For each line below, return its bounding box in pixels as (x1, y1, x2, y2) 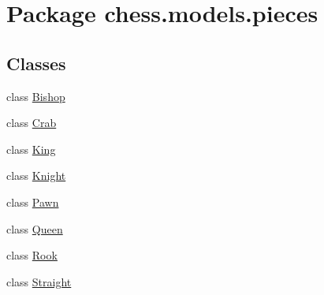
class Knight (6, 167, 66, 184)
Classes (6, 50, 66, 75)
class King (6, 140, 56, 157)
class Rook (6, 247, 58, 263)
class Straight (6, 273, 72, 289)
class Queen (6, 220, 63, 237)
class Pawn (6, 193, 59, 210)
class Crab (6, 114, 57, 131)
